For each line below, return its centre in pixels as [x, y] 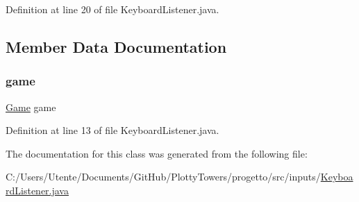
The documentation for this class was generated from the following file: [157, 153]
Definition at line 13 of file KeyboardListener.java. [112, 130]
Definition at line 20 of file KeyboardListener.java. [112, 9]
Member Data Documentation [116, 46]
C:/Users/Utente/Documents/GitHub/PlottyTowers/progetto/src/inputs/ [163, 177]
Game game [31, 107]
